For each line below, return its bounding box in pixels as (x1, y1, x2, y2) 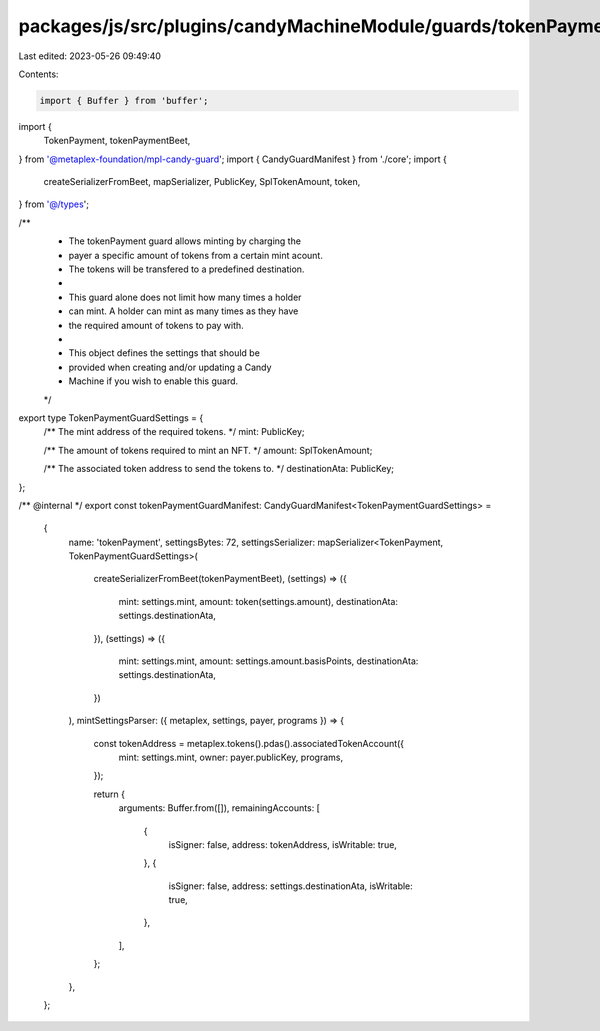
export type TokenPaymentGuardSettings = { (18, 411, 204, 424)
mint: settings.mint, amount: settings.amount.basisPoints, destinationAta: (118, 655, 419, 667)
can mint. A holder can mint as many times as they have (68, 305, 299, 317)
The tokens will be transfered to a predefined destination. (68, 263, 305, 275)
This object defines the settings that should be (68, 347, 260, 359)
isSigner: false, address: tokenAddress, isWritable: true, (168, 838, 397, 850)
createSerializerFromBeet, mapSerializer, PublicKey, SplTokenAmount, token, (43, 176, 361, 188)
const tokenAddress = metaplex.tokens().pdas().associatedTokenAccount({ (93, 737, 405, 749)
